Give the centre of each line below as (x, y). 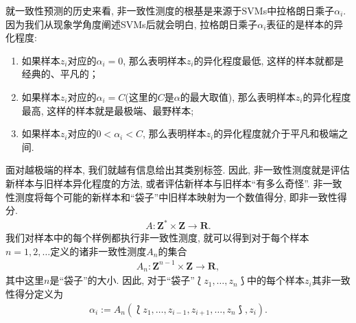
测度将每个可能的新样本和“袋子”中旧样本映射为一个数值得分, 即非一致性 (176, 196)
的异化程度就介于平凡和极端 (276, 133)
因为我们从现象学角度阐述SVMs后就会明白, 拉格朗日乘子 (132, 24)
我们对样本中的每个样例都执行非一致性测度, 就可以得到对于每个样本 (157, 238)
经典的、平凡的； (60, 74)
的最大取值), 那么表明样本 (238, 96)
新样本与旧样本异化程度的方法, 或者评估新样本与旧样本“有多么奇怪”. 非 (164, 183)
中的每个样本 (275, 280)
